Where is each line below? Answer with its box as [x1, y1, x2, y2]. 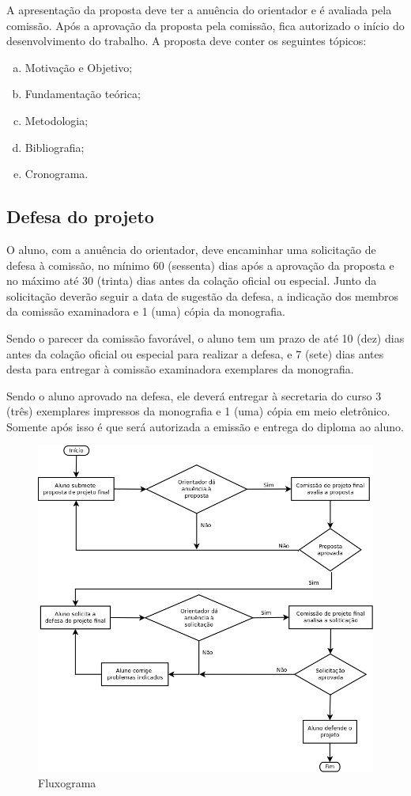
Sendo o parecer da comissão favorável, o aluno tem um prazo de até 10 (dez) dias [6, 329, 405, 346]
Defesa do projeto [6, 204, 154, 229]
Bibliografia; [25, 138, 85, 155]
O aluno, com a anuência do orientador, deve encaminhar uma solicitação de [6, 241, 376, 257]
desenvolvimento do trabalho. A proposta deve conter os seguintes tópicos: [6, 32, 367, 49]
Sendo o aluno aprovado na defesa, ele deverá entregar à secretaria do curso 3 [6, 387, 382, 404]
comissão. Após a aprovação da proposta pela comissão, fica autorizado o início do [6, 17, 405, 33]
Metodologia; [25, 112, 89, 128]
